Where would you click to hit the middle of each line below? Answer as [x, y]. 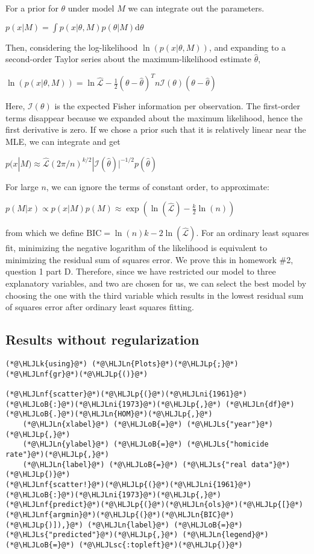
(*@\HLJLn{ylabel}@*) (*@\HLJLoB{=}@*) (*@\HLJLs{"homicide [146, 444]
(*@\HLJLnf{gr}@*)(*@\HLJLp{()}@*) [77, 374]
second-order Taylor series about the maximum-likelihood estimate [129, 59]
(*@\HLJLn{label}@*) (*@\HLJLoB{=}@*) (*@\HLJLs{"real [135, 464]
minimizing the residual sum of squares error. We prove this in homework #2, [149, 259]
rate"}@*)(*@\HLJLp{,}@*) [57, 454]
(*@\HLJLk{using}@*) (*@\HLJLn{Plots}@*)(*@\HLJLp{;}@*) [122, 364]
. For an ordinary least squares [253, 233]
